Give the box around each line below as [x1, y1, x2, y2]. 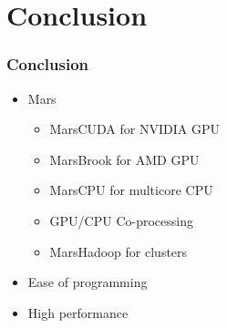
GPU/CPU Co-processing [49, 210, 193, 230]
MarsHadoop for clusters [49, 241, 188, 261]
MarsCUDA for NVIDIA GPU [49, 119, 220, 138]
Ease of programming [27, 272, 148, 292]
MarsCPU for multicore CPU [49, 180, 213, 200]
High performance [27, 302, 129, 322]
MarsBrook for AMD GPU [49, 149, 200, 169]
